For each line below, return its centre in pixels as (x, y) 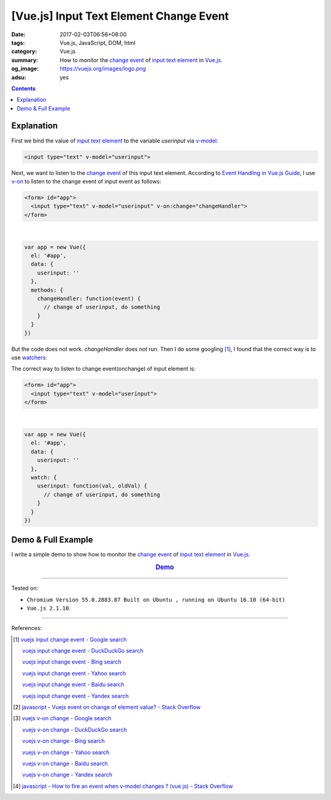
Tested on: (25, 588)
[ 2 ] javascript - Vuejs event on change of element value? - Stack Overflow (107, 707)
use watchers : (29, 357)
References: (27, 628)
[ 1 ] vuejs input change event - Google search (70, 639)
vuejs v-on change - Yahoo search (66, 752)
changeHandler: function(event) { (89, 299)
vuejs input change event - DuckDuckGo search (83, 651)
